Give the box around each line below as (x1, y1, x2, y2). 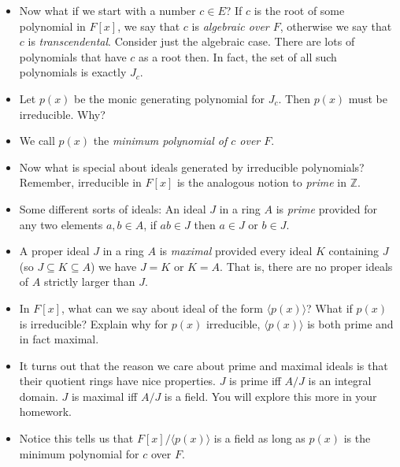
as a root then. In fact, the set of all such (139, 48, 337, 65)
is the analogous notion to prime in (176, 174, 347, 191)
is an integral (308, 372, 372, 389)
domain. (19, 387, 58, 404)
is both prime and (307, 315, 394, 332)
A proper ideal (19, 243, 90, 259)
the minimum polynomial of (93, 132, 228, 149)
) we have (90, 258, 137, 274)
